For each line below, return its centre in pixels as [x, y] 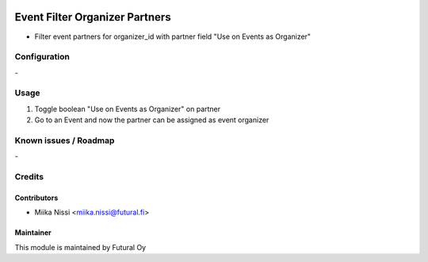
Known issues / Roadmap [65, 141]
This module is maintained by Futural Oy [80, 247]
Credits [29, 177]
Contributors [36, 198]
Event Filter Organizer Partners [93, 17]
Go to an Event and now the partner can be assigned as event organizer [152, 120]
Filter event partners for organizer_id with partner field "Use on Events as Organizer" [173, 37]
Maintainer [33, 233]
